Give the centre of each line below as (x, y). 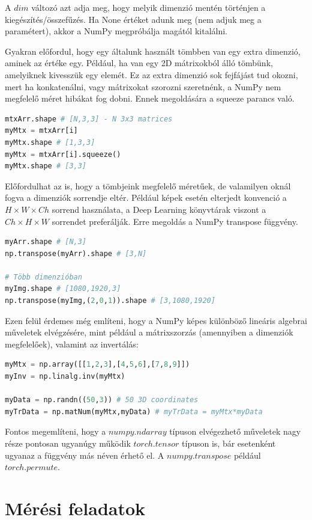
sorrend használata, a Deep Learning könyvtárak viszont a (159, 209)
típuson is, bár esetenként (229, 443)
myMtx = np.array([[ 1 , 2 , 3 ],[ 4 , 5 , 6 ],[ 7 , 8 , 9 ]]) (97, 365)
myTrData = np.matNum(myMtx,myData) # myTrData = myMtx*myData (134, 411)
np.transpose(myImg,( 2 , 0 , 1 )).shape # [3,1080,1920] (110, 301)
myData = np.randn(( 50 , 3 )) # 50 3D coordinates (102, 400)
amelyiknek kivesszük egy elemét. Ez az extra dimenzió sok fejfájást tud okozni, (151, 74)
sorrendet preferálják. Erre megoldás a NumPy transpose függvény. (175, 221)
